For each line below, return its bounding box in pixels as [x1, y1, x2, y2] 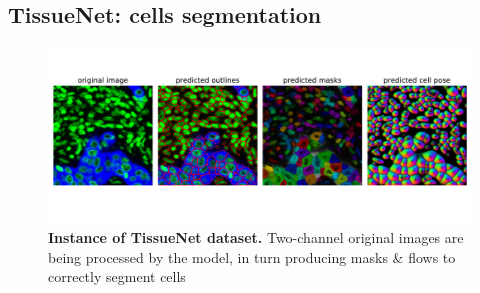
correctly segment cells [48, 266, 186, 287]
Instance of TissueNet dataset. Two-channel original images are [48, 227, 464, 248]
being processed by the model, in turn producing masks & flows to [48, 246, 456, 267]
